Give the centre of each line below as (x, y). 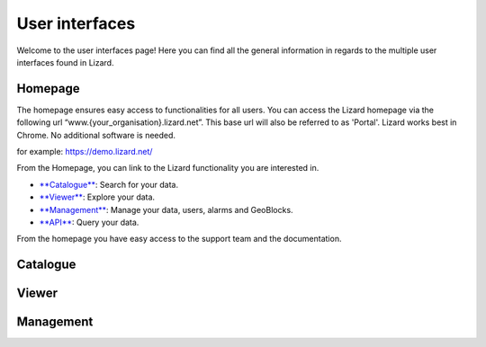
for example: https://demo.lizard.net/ (85, 152)
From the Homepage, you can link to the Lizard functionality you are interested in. (168, 168)
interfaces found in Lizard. (65, 62)
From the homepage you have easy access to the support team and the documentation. (179, 239)
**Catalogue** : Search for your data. (109, 184)
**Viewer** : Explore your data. (97, 197)
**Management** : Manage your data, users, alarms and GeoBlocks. (166, 209)
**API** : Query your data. (89, 222)
